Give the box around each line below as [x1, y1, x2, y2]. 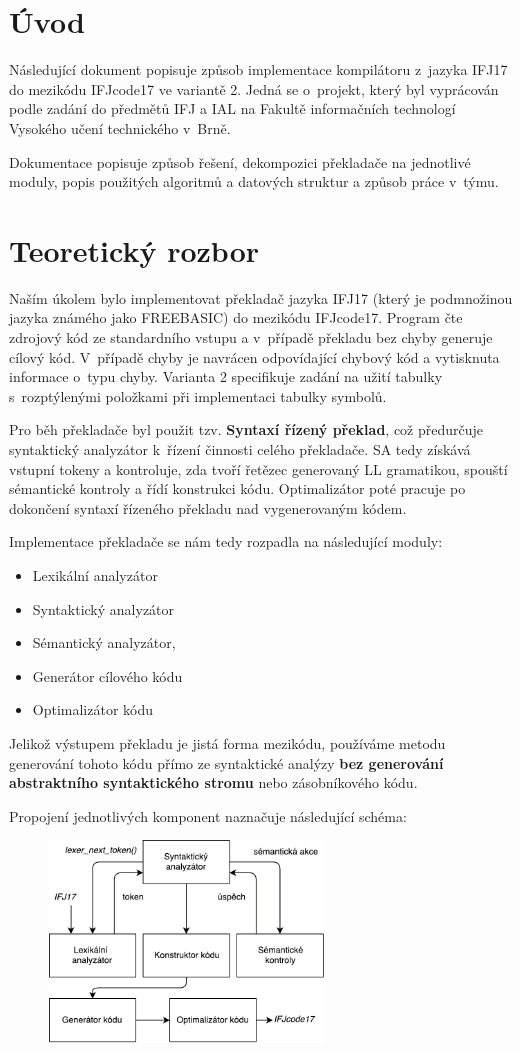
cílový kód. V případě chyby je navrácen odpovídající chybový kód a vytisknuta [9, 346, 500, 367]
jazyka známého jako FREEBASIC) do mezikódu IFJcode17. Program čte [9, 307, 463, 328]
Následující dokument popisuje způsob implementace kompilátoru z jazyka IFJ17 [9, 59, 508, 80]
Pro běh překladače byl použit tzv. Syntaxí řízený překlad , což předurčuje [9, 419, 484, 440]
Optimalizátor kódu [32, 699, 154, 720]
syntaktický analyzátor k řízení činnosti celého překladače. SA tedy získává [9, 438, 471, 459]
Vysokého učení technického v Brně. [9, 117, 231, 138]
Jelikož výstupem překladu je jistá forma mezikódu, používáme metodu [9, 732, 446, 753]
